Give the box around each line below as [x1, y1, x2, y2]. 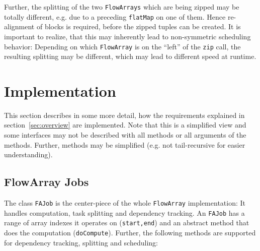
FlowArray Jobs [4, 174, 89, 190]
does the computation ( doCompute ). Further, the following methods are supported [4, 227, 256, 238]
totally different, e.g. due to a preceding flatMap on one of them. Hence [4, 11, 226, 22]
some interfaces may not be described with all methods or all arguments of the [4, 130, 246, 140]
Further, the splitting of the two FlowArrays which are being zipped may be [4, 2, 239, 12]
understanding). [4, 149, 53, 160]
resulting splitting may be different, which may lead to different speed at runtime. [4, 51, 256, 61]
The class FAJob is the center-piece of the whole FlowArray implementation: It [4, 198, 245, 208]
